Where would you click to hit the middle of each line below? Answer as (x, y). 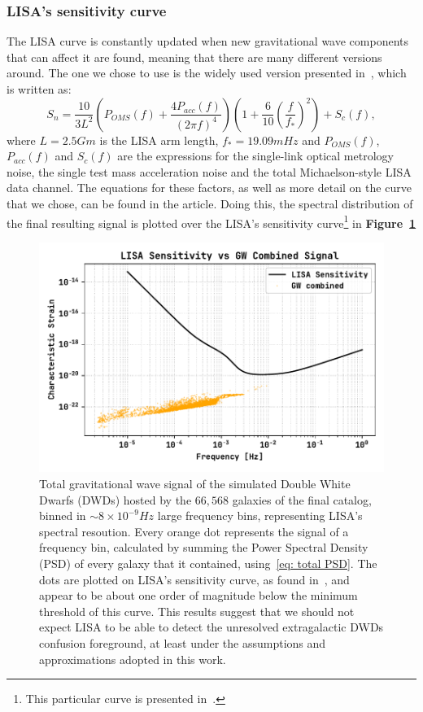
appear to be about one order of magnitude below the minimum (198, 595)
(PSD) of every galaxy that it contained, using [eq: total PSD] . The (208, 563)
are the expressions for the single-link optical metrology (255, 156)
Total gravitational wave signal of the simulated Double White (195, 484)
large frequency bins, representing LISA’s (260, 515)
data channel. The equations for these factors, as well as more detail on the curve (209, 188)
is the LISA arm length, (159, 140)
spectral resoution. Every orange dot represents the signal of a (194, 531)
